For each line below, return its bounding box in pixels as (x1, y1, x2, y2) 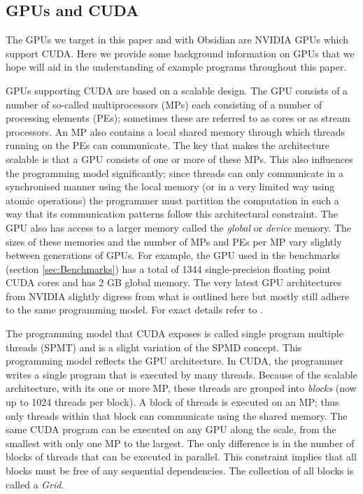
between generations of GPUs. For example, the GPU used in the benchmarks (6, 248, 340, 262)
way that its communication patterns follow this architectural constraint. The (6, 206, 338, 221)
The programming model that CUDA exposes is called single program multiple (6, 326, 343, 341)
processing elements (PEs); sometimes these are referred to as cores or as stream (6, 111, 350, 125)
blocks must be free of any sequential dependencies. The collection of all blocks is (6, 463, 354, 478)
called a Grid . (6, 477, 64, 491)
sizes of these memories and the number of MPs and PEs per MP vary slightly (6, 234, 342, 248)
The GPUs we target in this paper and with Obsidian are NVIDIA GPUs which (6, 32, 349, 47)
